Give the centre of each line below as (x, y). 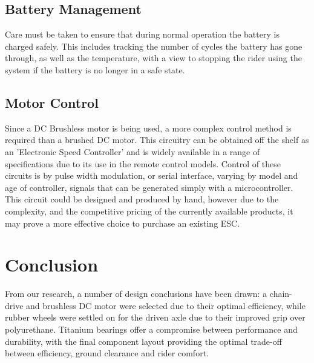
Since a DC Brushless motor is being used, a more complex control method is (148, 128)
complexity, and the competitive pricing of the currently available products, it (149, 211)
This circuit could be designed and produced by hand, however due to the (142, 199)
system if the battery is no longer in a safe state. (95, 69)
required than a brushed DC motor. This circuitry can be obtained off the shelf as (157, 140)
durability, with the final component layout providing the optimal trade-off (143, 341)
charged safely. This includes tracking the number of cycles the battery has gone (154, 46)
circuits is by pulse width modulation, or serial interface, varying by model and (152, 175)
